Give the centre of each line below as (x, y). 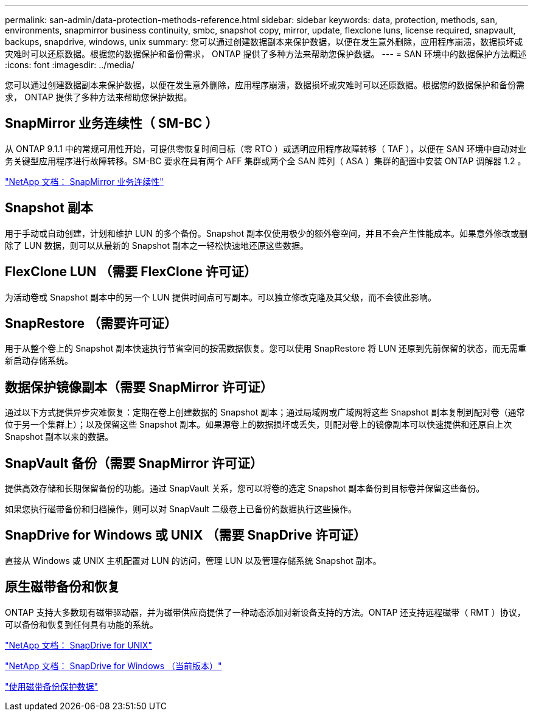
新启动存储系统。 (39, 361)
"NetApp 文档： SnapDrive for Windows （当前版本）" (113, 666)
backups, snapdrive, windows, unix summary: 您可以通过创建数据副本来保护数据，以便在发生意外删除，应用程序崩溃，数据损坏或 (264, 42)
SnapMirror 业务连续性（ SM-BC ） (112, 123)
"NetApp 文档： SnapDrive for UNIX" (78, 645)
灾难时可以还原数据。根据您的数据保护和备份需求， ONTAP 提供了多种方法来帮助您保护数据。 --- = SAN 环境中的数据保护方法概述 (266, 54)
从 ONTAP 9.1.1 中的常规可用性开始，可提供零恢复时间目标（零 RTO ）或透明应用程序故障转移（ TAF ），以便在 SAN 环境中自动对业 (266, 148)
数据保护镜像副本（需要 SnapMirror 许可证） (139, 387)
